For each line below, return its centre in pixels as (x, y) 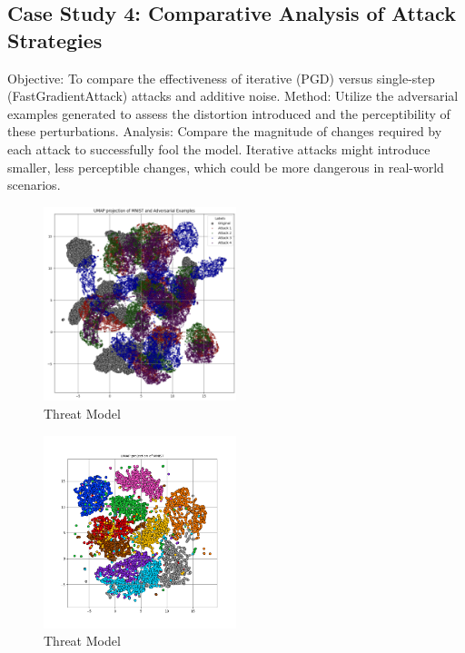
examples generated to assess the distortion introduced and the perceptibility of (229, 113)
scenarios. (34, 185)
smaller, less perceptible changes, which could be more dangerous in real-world (226, 167)
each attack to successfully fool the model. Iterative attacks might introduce (219, 148)
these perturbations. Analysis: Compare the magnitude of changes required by (225, 131)
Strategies (55, 40)
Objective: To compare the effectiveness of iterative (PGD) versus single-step (221, 78)
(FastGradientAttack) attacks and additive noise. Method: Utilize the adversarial (233, 96)
